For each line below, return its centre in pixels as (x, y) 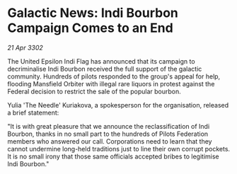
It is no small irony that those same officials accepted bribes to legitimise (113, 156)
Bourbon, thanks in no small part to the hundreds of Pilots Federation (108, 134)
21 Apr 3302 (25, 47)
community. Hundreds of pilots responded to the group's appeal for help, (114, 76)
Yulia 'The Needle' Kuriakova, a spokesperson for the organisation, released (118, 105)
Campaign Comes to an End (90, 28)
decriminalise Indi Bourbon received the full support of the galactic (105, 69)
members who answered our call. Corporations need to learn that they (110, 141)
